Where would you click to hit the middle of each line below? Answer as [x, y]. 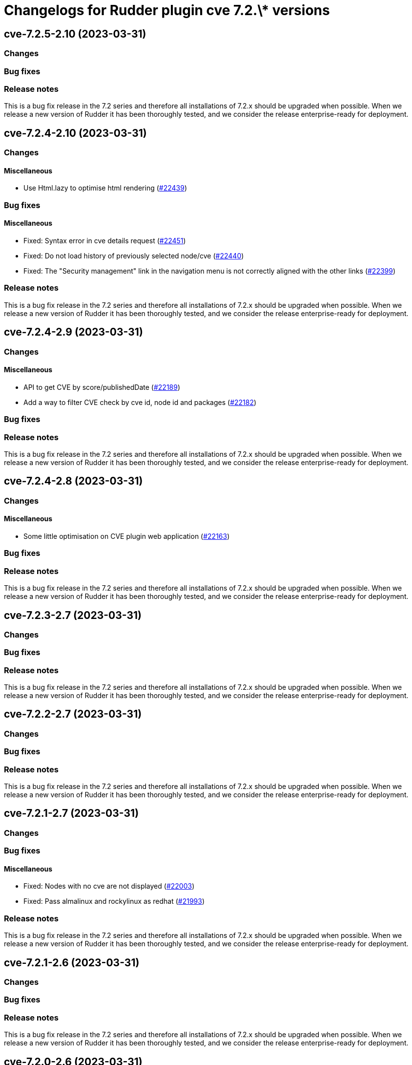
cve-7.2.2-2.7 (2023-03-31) [73, 714]
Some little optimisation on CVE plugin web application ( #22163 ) [127, 536]
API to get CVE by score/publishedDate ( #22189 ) [102, 387]
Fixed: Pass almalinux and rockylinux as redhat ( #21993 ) [114, 901]
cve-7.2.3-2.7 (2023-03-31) [73, 615]
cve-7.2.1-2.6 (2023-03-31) [72, 962]
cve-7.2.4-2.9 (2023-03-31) [73, 332]
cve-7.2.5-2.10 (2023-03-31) [75, 34]
